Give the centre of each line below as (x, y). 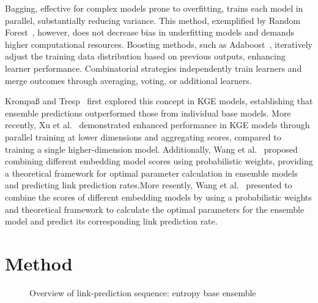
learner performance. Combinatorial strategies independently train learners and (153, 68)
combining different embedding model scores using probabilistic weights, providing (159, 161)
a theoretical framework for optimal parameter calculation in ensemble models (151, 173)
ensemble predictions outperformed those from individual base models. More (148, 113)
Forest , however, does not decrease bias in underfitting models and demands (150, 32)
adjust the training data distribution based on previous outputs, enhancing (145, 56)
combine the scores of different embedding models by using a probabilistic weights (158, 197)
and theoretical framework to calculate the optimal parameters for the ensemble (155, 209)
